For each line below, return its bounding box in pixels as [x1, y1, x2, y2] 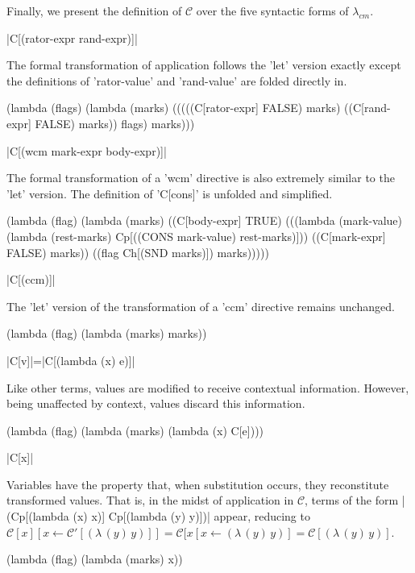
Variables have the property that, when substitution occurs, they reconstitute [6, 475, 389, 492]
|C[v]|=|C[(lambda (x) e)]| [6, 351, 135, 368]
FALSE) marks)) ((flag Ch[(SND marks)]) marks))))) [6, 243, 269, 260]
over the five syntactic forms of [196, 2, 349, 19]
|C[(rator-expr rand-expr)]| [6, 29, 138, 46]
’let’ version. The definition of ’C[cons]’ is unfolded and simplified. [6, 185, 333, 201]
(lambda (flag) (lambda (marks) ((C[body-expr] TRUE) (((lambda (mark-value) [6, 212, 403, 229]
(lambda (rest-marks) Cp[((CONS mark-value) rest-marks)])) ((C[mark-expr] [6, 227, 386, 244]
